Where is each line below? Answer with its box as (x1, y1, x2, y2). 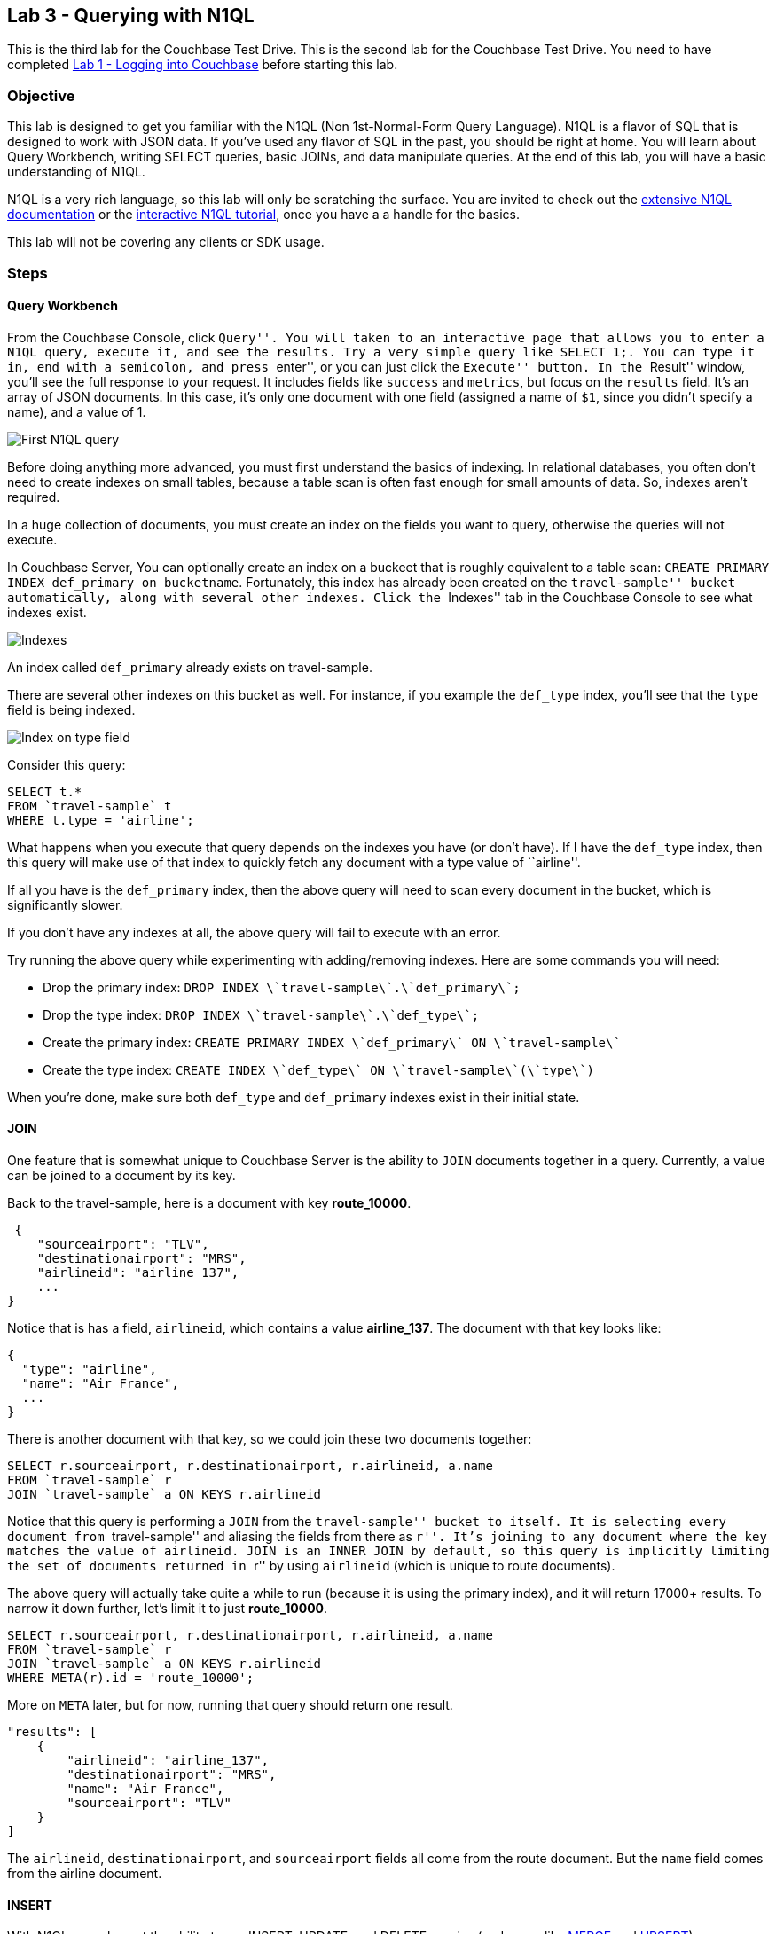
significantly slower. (7, 897, 123, 912)
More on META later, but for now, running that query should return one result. (7, 1696, 453, 1712)
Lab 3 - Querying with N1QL (7, 4, 255, 27)
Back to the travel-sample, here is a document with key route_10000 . (7, 1194, 412, 1210)
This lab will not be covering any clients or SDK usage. (7, 234, 325, 250)
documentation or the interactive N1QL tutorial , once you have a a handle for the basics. (7, 207, 520, 223)
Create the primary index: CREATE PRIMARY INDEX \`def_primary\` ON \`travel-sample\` (43, 1034, 621, 1050)
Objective (7, 86, 75, 105)
